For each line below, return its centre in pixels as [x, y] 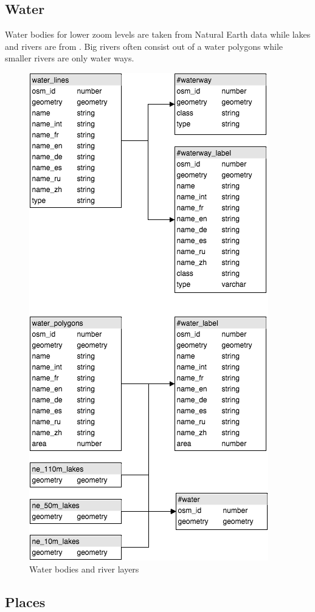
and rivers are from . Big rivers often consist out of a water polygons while [144, 46]
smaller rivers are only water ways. [70, 58]
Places [25, 601]
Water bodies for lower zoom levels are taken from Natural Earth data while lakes [158, 34]
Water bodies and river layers [84, 569]
